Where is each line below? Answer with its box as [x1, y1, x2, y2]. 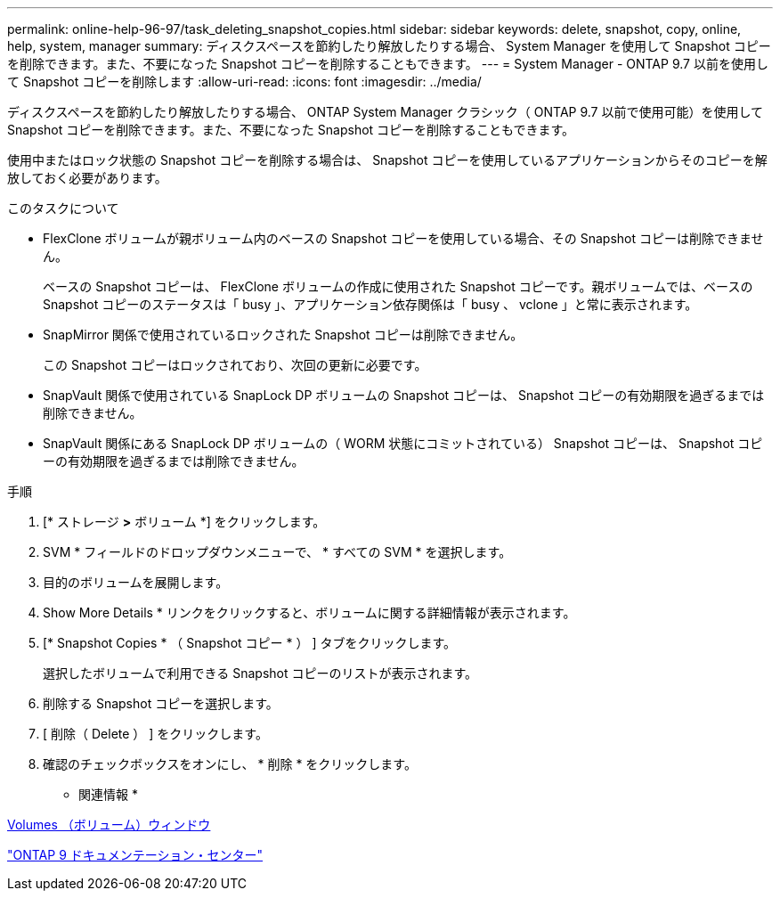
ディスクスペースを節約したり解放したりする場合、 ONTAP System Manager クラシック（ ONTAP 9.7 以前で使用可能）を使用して [7, 104, 764, 119]
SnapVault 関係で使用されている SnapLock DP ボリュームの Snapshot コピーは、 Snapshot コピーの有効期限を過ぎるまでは [43, 388, 765, 403]
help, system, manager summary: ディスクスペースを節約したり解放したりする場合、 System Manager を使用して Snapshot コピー [7, 38, 771, 53]
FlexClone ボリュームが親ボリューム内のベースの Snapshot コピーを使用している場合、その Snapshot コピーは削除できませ [43, 231, 764, 246]
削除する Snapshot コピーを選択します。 [43, 696, 279, 711]
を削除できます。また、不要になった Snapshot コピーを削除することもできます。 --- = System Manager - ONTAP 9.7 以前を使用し [7, 56, 768, 71]
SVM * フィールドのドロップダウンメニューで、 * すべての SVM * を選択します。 [43, 544, 512, 559]
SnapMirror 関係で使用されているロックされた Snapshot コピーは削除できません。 [43, 327, 524, 342]
